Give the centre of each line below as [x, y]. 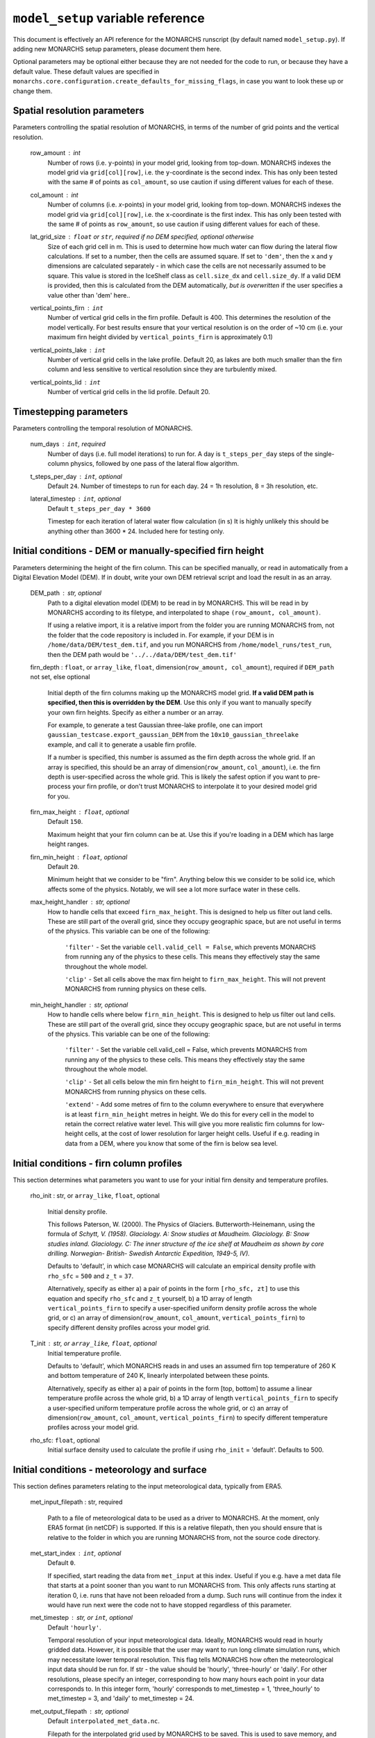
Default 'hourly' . [74, 1627]
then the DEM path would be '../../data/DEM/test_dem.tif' [142, 654]
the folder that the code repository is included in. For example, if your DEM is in [161, 635]
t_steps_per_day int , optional [76, 476]
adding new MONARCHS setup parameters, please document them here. [117, 49]
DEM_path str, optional [66, 593]
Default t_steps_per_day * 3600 [99, 508]
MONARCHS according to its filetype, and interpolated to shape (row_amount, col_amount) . [184, 612]
